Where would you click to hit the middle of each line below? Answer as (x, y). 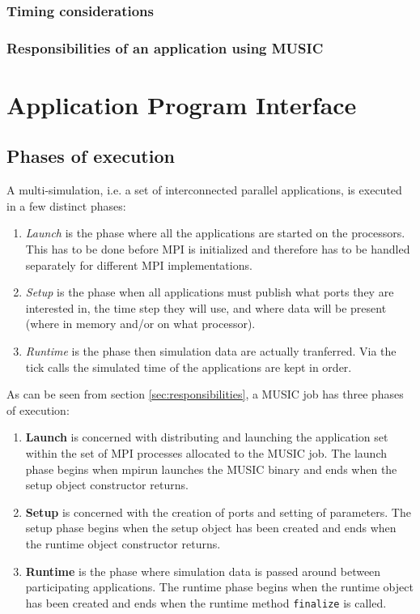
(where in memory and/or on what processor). (140, 324)
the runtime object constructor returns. (123, 543)
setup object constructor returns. (107, 485)
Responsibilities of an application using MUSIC (165, 47)
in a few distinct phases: (66, 205)
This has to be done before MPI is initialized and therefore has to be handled (218, 249)
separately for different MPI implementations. (139, 264)
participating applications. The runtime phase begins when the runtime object (219, 587)
